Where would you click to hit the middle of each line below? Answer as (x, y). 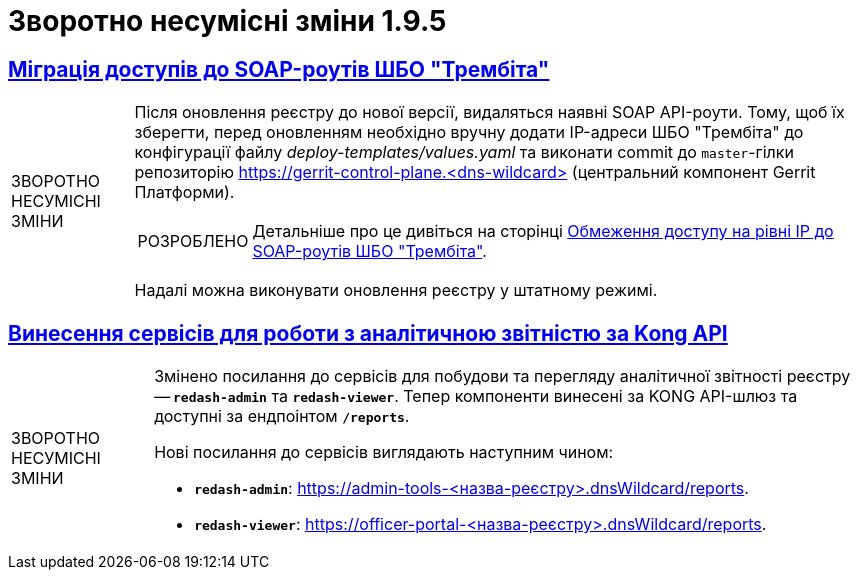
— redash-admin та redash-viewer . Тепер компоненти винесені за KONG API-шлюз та (476, 396)
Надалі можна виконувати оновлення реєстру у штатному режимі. (396, 290)
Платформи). (184, 192)
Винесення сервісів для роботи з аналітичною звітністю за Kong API (368, 333)
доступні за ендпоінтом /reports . (282, 416)
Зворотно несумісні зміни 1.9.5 (227, 21)
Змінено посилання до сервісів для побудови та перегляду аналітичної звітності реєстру (502, 376)
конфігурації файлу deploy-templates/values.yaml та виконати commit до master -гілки (464, 152)
